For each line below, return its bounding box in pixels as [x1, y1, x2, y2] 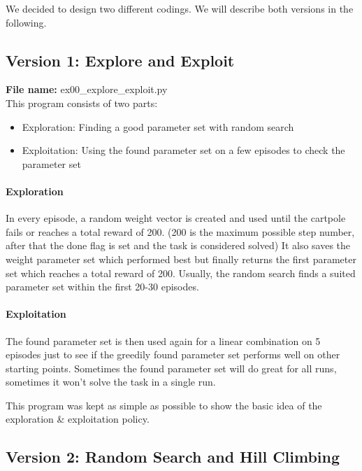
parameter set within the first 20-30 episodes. [6, 279, 199, 294]
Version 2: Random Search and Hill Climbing [6, 446, 340, 468]
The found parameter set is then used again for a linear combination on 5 [6, 333, 321, 348]
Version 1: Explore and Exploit [6, 49, 235, 71]
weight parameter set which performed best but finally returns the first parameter [6, 251, 356, 266]
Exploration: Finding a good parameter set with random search [22, 119, 294, 134]
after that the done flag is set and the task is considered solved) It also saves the [6, 238, 351, 253]
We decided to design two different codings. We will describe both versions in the [6, 1, 354, 15]
